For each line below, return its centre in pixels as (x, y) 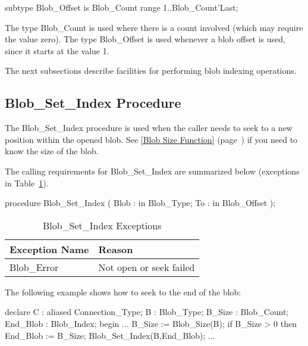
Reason (116, 249)
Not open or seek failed (147, 267)
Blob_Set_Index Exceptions (102, 225)
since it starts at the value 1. (57, 50)
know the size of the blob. (52, 151)
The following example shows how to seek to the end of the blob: (123, 292)
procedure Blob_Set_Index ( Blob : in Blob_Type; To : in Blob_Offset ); (140, 203)
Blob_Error (34, 267)
